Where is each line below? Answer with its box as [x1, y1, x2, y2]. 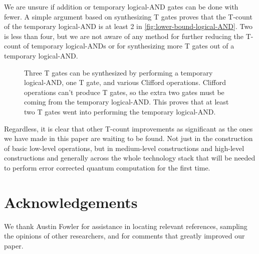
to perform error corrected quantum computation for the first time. [4, 162, 210, 172]
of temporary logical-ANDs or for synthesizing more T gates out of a [23, 40, 234, 51]
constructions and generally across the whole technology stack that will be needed [4, 152, 255, 163]
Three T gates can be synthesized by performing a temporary [24, 67, 213, 77]
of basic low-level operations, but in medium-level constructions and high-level [4, 142, 244, 153]
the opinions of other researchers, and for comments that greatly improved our [4, 230, 245, 241]
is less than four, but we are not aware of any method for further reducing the [4, 30, 244, 41]
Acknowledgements [4, 191, 138, 212]
